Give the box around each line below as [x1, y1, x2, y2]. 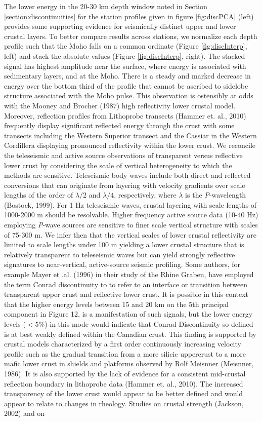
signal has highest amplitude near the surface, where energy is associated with [4, 60, 246, 71]
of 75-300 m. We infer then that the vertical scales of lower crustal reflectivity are [4, 229, 256, 240]
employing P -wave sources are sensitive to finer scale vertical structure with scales [4, 219, 258, 230]
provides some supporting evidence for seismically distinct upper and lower [4, 21, 236, 31]
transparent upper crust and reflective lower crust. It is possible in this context [4, 289, 249, 299]
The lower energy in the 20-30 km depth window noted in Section [4, 1, 207, 11]
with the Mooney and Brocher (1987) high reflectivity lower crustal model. [4, 100, 236, 110]
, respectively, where [114, 189, 177, 200]
